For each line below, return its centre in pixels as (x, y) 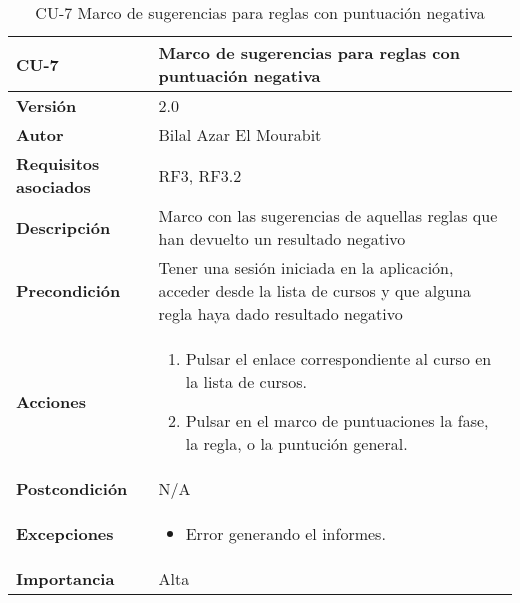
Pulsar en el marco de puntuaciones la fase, (337, 420)
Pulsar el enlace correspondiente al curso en (338, 358)
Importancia (65, 578)
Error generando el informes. (285, 533)
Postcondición (72, 488)
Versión (46, 105)
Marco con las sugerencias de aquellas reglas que (328, 215)
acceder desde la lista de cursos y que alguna (314, 290)
